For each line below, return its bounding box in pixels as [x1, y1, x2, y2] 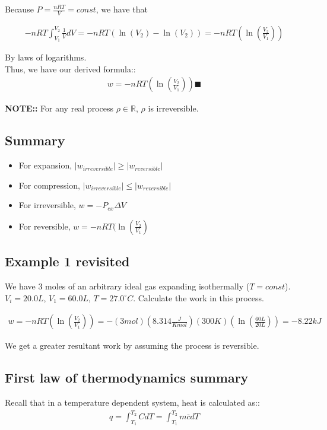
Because [5, 3, 34, 15]
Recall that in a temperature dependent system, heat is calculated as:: [5, 396, 260, 409]
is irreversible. [148, 102, 199, 114]
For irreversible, [18, 199, 76, 211]
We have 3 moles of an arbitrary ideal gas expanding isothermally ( [5, 280, 250, 292]
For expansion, [18, 159, 72, 171]
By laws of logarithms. [5, 51, 87, 63]
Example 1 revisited [5, 252, 130, 270]
